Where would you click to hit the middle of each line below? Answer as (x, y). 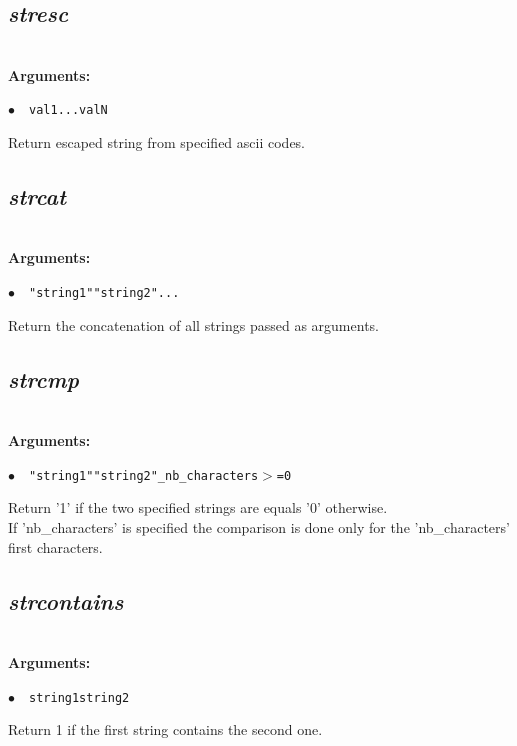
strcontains (66, 600)
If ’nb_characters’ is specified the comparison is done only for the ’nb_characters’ (259, 526)
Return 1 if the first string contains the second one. (165, 729)
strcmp (44, 378)
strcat (37, 196)
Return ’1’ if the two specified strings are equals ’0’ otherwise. (198, 507)
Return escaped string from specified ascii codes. (157, 142)
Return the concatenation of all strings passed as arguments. (193, 324)
